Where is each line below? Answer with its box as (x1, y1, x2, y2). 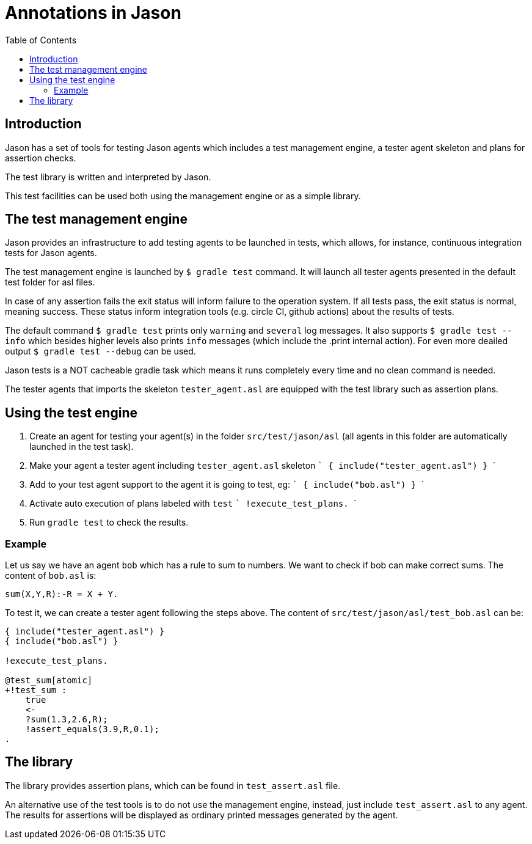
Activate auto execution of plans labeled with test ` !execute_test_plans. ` (29, 498, 357, 509)
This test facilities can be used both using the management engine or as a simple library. (5, 190, 361, 201)
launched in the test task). (29, 441, 134, 452)
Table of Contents (5, 34, 77, 45)
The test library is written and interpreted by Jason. (5, 171, 211, 182)
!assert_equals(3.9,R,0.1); (25, 724, 159, 735)
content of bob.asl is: (5, 570, 97, 581)
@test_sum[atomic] (5, 675, 93, 686)
